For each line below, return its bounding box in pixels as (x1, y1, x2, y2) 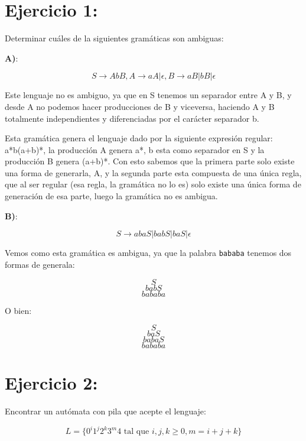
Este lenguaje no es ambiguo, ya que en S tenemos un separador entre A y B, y (5, 89, 292, 101)
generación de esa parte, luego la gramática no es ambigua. (5, 190, 218, 202)
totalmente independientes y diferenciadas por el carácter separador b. (5, 112, 259, 124)
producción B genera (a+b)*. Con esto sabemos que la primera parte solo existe (5, 155, 295, 167)
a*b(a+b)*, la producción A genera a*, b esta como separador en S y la (5, 143, 265, 155)
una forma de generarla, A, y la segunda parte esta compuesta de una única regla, (5, 166, 302, 179)
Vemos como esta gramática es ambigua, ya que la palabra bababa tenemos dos (5, 247, 292, 259)
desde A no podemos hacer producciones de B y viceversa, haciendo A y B (5, 100, 275, 112)
